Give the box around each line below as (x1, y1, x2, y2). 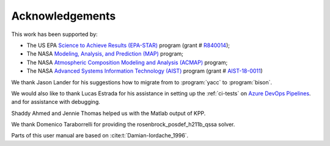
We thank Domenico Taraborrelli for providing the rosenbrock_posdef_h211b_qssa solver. (11, 121, 235, 128)
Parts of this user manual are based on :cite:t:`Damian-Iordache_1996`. (11, 132, 189, 139)
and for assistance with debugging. (11, 98, 100, 106)
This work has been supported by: (11, 31, 98, 38)
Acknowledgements (11, 9, 116, 23)
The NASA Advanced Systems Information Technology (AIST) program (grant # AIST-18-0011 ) (26, 67, 263, 75)
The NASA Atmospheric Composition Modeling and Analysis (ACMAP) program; (26, 59, 228, 66)
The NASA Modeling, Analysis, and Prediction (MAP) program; (26, 50, 183, 57)
